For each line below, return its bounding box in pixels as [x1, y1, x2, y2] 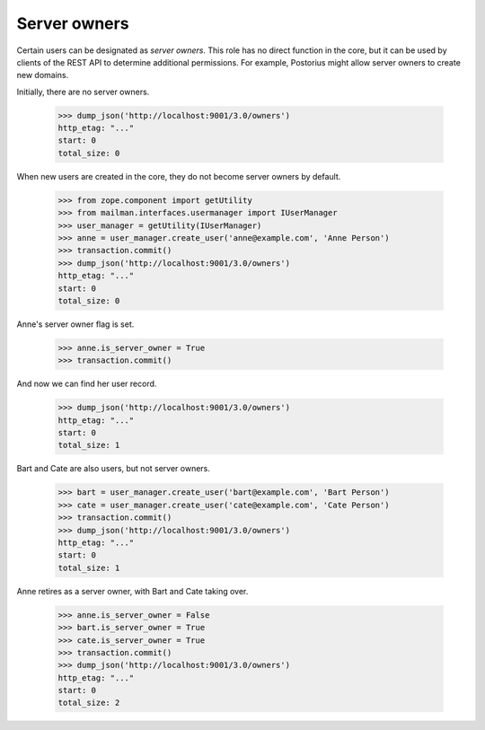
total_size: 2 [57, 698, 120, 708]
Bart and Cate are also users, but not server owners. [16, 463, 211, 474]
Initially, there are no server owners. [16, 86, 150, 97]
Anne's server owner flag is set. [16, 319, 135, 330]
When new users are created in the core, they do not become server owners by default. [16, 171, 341, 181]
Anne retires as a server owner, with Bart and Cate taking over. [16, 585, 249, 596]
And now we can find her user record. [16, 378, 157, 390]
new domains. [16, 70, 69, 81]
